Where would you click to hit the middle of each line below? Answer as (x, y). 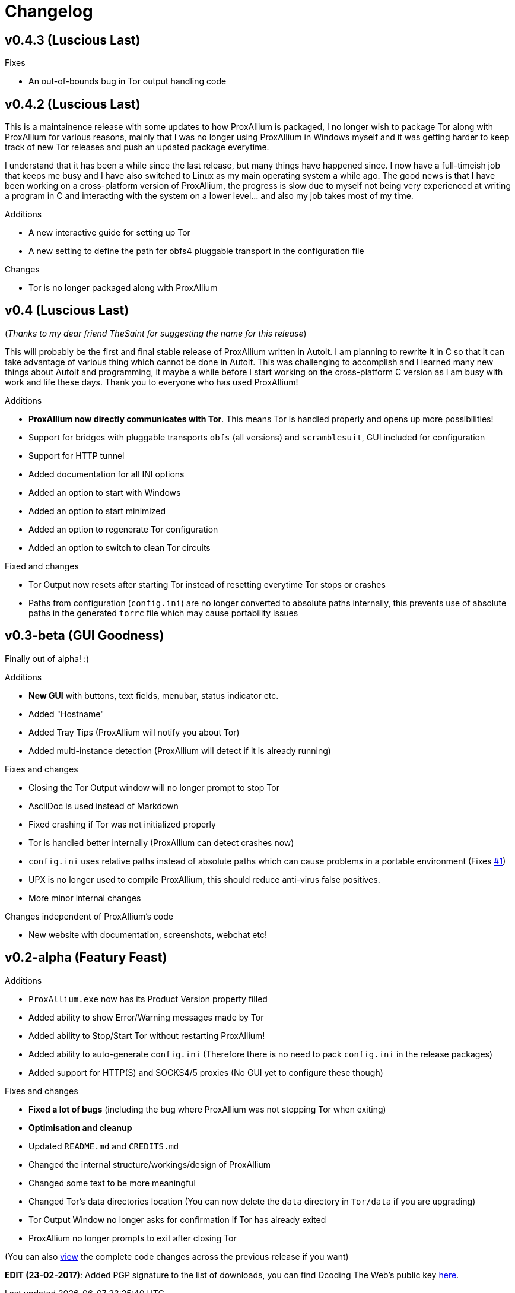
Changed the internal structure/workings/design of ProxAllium (150, 1164)
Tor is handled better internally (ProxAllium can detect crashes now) (161, 842)
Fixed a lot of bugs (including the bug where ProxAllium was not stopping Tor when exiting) (207, 1109)
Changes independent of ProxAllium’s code (89, 916)
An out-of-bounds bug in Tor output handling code (128, 81)
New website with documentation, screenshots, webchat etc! (148, 934)
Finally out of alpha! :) (47, 658)
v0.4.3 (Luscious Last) (73, 40)
